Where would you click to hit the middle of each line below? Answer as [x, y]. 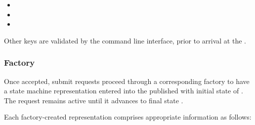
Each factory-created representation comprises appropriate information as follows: [128, 117]
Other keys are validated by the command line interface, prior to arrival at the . [125, 40]
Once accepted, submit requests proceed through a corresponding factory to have [127, 81]
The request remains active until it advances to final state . [94, 100]
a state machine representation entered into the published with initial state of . [124, 91]
